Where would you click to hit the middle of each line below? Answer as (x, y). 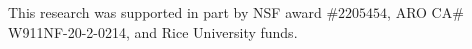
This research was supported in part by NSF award (165, 12)
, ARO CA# (425, 12)
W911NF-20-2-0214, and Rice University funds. (153, 31)
